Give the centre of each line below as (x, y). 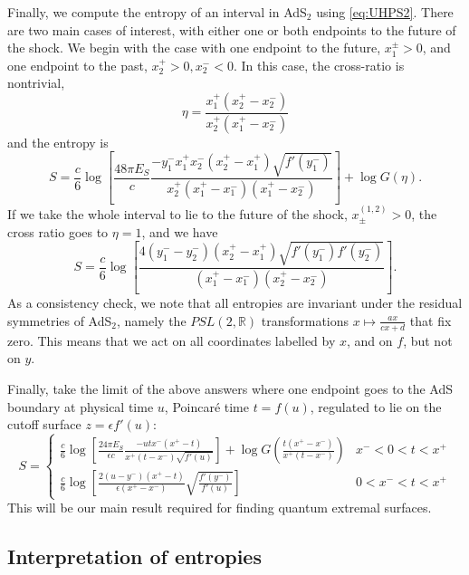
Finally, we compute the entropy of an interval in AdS (157, 12)
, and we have (180, 231)
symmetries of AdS (60, 320)
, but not (428, 340)
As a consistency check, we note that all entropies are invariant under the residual (235, 303)
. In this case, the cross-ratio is (319, 65)
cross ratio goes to (58, 231)
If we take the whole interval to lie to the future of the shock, (177, 214)
